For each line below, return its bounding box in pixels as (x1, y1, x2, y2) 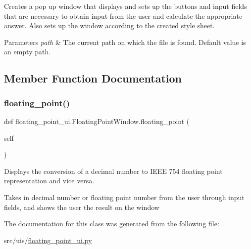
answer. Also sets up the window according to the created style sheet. (4, 20, 215, 31)
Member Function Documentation (4, 71, 182, 86)
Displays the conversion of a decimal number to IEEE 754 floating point (4, 166, 223, 176)
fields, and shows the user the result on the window (4, 202, 159, 212)
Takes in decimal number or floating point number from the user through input (4, 192, 245, 202)
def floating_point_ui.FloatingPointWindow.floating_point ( (4, 116, 190, 126)
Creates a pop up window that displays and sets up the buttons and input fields (4, 1, 247, 11)
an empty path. (4, 46, 51, 57)
